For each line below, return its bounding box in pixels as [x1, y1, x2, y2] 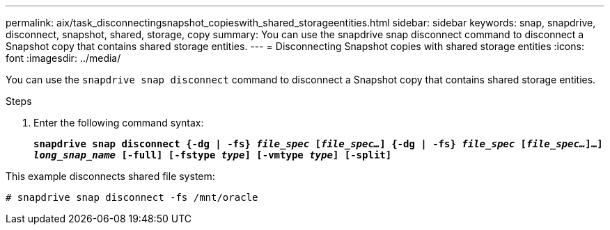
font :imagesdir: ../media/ [6, 52, 121, 64]
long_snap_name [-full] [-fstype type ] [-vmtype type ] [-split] [33, 149, 392, 161]
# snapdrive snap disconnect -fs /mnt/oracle [6, 192, 258, 203]
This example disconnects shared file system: [6, 170, 215, 182]
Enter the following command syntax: [33, 117, 204, 129]
